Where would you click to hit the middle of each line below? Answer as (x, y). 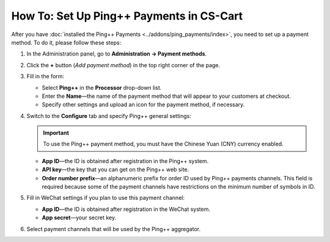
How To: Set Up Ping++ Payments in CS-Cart (127, 16)
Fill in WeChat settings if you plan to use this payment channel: (105, 198)
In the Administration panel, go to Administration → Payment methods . (117, 54)
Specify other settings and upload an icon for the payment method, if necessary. (143, 105)
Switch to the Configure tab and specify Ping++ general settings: (109, 116)
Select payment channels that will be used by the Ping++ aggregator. (114, 229)
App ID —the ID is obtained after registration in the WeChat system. (126, 209)
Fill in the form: (45, 76)
